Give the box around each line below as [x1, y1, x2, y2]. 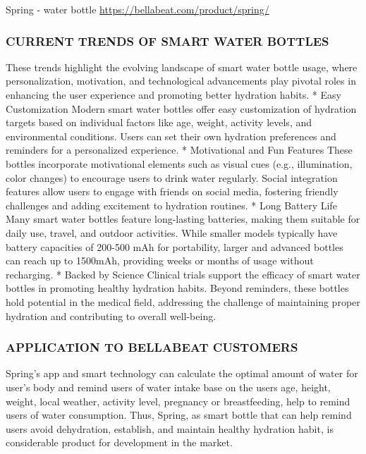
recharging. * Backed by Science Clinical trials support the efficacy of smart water [6, 266, 360, 281]
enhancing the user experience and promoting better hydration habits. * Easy [6, 87, 341, 102]
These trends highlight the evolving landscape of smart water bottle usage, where [6, 59, 358, 74]
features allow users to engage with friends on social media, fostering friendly [6, 184, 338, 199]
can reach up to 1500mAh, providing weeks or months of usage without [6, 253, 314, 268]
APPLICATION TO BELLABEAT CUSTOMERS [6, 338, 298, 356]
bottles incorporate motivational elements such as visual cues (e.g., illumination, [6, 156, 353, 171]
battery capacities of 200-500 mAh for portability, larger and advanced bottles [6, 239, 343, 254]
